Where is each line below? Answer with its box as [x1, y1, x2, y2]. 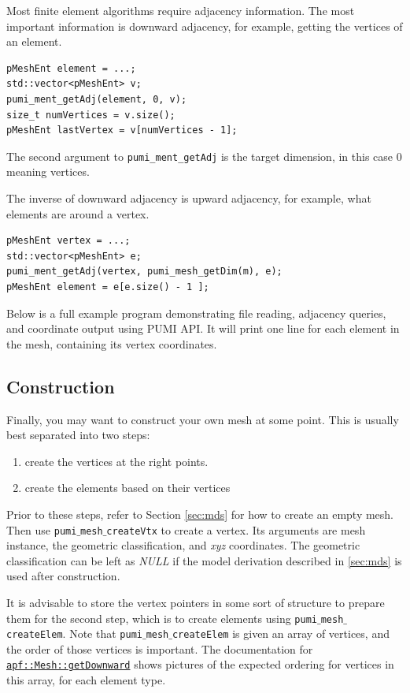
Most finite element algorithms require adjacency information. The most [6, 2, 355, 18]
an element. [6, 33, 62, 50]
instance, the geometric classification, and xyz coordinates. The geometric [6, 537, 360, 553]
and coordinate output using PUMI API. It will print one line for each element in [6, 320, 400, 337]
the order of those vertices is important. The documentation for [6, 640, 313, 657]
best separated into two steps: [6, 427, 150, 443]
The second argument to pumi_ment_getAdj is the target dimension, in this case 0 [6, 147, 402, 164]
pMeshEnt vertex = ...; [6, 235, 131, 247]
